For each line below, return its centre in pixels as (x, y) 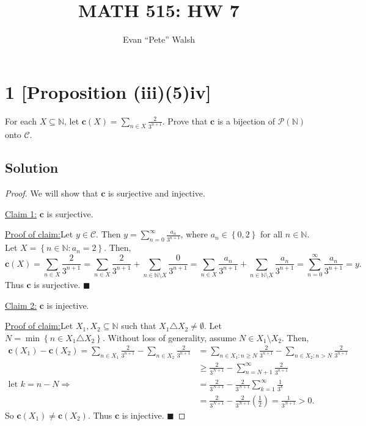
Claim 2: (21, 305)
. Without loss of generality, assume (169, 337)
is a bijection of (246, 121)
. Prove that (185, 121)
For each (21, 121)
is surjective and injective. (156, 193)
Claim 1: (21, 213)
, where (194, 234)
